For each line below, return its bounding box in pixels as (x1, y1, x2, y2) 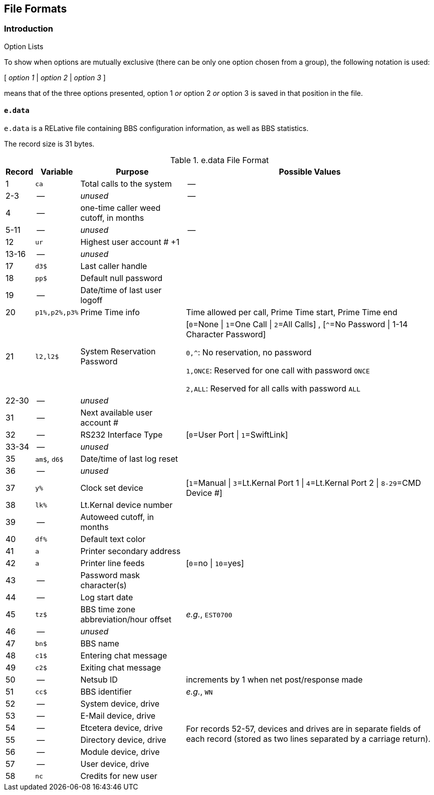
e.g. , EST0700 (186, 609, 233, 620)
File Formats (4, 3, 67, 15)
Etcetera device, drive (80, 723, 163, 733)
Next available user (80, 408, 153, 418)
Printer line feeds (80, 558, 145, 569)
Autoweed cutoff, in (80, 512, 154, 522)
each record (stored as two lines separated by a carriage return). (186, 734, 430, 744)
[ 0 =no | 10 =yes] (186, 558, 244, 569)
